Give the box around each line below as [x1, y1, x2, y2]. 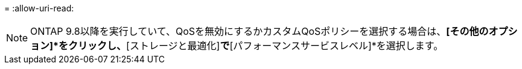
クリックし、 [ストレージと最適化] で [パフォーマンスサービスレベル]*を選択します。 [68, 40, 444, 52]
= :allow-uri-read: [4, 3, 74, 13]
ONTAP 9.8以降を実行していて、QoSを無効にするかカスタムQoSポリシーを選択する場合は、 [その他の [30, 25, 489, 37]
